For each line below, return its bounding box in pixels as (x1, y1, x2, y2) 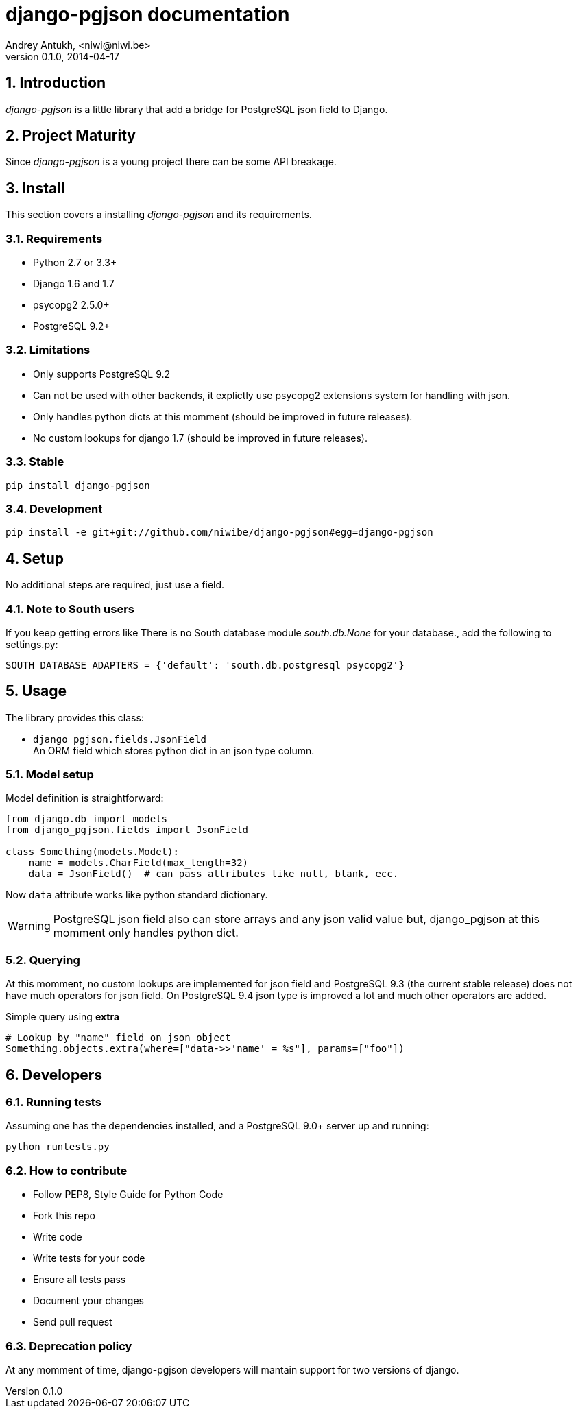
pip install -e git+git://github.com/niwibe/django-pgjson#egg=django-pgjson (5, 527, 433, 538)
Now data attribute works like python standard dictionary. (5, 889, 268, 901)
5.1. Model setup (5, 767, 94, 782)
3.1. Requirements (5, 231, 103, 245)
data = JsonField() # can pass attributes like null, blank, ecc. (28, 868, 399, 880)
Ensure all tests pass (33, 1273, 126, 1286)
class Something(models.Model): (5, 846, 179, 858)
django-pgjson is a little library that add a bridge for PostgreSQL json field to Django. (5, 103, 388, 115)
